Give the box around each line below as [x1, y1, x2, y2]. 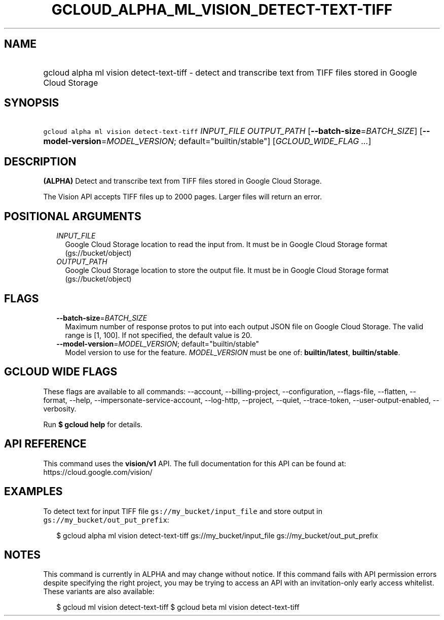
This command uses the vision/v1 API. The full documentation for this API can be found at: [43, 459, 346, 468]
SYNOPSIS [4, 96, 59, 110]
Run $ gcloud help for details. [43, 420, 143, 429]
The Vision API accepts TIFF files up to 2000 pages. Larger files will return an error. [43, 192, 322, 201]
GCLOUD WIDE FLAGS [4, 365, 118, 378]
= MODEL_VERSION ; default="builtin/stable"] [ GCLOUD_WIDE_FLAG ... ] [101, 136, 372, 147]
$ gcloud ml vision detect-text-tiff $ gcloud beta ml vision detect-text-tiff [56, 603, 300, 612]
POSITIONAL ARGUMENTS [4, 210, 141, 223]
